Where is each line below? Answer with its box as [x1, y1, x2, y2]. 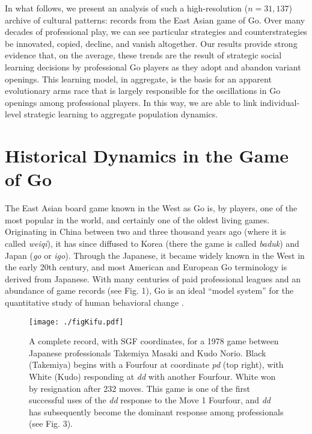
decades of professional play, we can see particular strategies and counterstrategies [5, 25, 307, 38]
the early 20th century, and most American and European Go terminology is [5, 261, 287, 273]
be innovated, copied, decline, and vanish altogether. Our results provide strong [5, 37, 298, 49]
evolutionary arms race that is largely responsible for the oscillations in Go [5, 84, 281, 97]
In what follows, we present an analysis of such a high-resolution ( [5, 2, 248, 14]
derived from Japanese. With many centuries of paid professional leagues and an [5, 272, 301, 285]
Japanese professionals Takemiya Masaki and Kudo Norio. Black [29, 346, 266, 359]
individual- [260, 96, 300, 108]
